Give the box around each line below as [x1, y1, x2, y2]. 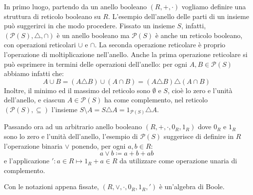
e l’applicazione [4, 156, 50, 166]
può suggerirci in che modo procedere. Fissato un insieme [4, 20, 175, 31]
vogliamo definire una [181, 1, 246, 11]
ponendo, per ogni [71, 140, 126, 151]
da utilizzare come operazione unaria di [119, 156, 237, 166]
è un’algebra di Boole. [159, 181, 225, 192]
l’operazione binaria [4, 140, 63, 151]
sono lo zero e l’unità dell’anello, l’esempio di [4, 131, 138, 141]
